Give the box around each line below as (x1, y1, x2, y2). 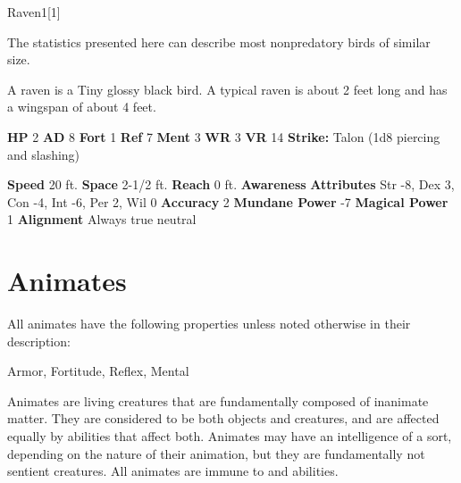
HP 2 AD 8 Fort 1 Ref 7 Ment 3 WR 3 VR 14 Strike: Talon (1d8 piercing (7, 127, 440, 146)
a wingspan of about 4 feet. (7, 97, 156, 116)
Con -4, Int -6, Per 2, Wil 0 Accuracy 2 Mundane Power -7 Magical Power (7, 192, 448, 211)
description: (7, 331, 71, 350)
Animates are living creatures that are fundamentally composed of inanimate (7, 391, 429, 410)
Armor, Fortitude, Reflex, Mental (7, 362, 189, 380)
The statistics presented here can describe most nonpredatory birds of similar (7, 32, 431, 51)
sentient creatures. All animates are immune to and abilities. (7, 462, 339, 480)
